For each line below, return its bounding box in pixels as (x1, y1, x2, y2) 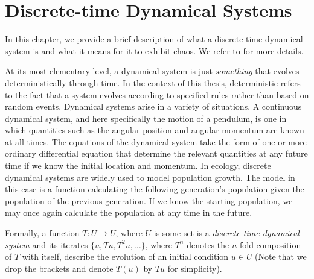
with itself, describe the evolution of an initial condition (22, 250, 229, 263)
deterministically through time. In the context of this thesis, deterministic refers (5, 76, 301, 89)
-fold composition (237, 238, 301, 251)
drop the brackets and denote (5, 262, 114, 274)
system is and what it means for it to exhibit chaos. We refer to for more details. (5, 44, 304, 57)
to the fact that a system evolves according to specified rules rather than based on (5, 88, 309, 101)
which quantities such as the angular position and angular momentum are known (5, 124, 304, 136)
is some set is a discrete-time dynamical (153, 227, 300, 239)
